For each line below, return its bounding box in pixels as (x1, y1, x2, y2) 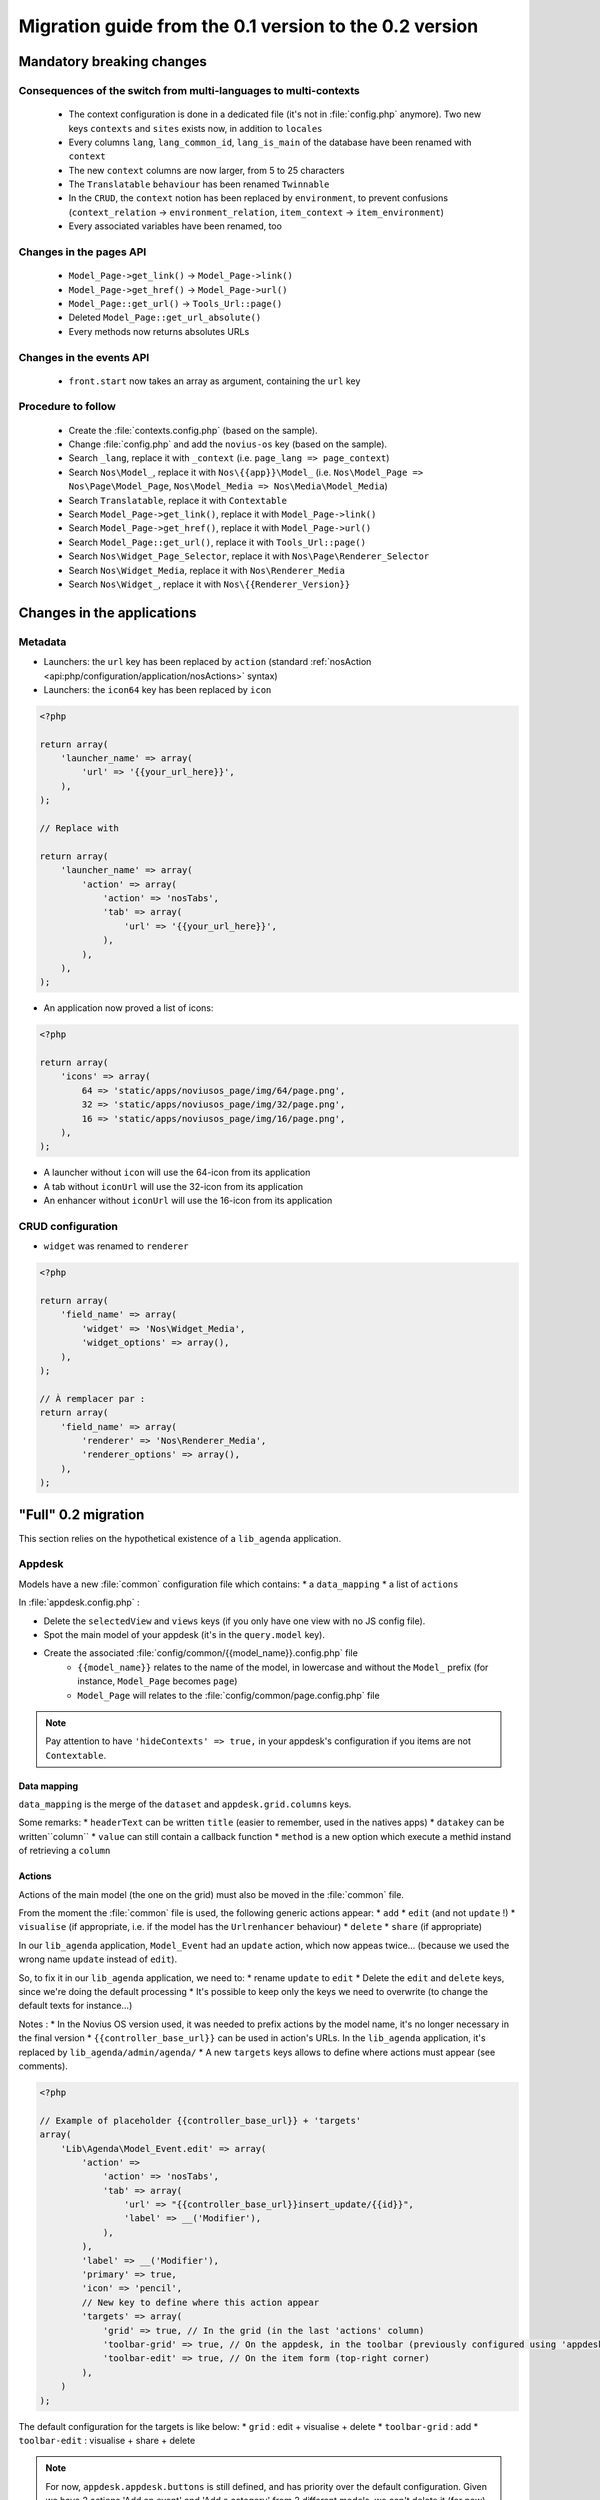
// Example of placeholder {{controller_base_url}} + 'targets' (39, 2115, 362, 2126)
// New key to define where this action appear (81, 2296, 320, 2308)
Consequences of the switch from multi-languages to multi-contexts (18, 83, 360, 97)
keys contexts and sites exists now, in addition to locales (68, 122, 323, 134)
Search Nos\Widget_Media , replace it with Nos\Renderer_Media (68, 564, 345, 576)
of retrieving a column (18, 1845, 111, 1857)
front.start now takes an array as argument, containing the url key (68, 375, 361, 387)
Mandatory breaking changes (18, 53, 207, 70)
